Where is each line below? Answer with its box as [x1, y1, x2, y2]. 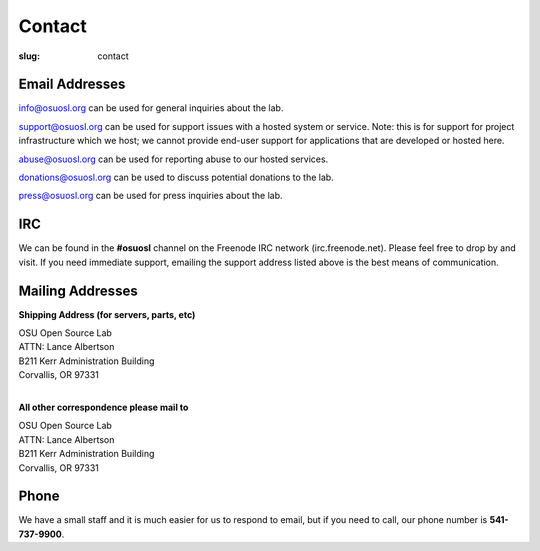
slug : [18, 50, 40, 62]
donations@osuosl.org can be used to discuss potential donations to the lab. [18, 171, 334, 184]
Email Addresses [18, 76, 126, 93]
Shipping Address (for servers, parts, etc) [18, 308, 196, 320]
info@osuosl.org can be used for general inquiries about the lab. [18, 102, 284, 114]
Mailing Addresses [18, 282, 139, 299]
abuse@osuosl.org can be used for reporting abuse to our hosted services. [18, 153, 329, 165]
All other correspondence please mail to [18, 401, 189, 413]
